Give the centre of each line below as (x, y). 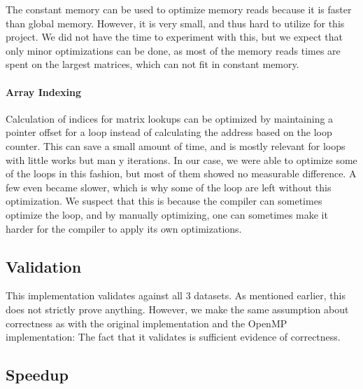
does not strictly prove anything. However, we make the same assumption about (177, 309)
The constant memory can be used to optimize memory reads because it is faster (179, 9)
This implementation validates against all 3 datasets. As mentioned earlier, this (176, 295)
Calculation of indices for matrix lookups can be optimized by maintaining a (170, 118)
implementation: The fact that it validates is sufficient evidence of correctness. (173, 337)
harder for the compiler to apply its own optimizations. (124, 228)
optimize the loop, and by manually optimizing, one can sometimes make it (167, 214)
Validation (44, 266)
